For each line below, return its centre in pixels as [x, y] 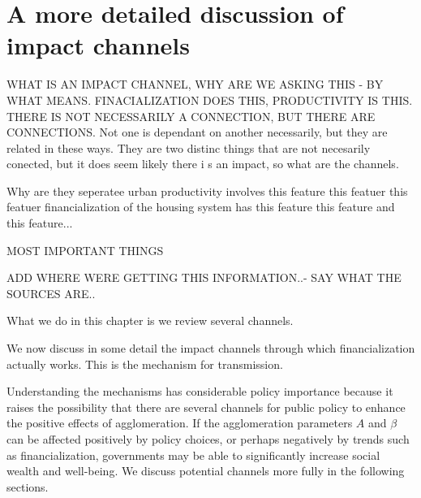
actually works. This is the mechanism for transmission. [145, 364]
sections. [28, 486]
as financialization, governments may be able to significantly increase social [193, 455]
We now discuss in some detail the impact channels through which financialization [211, 348]
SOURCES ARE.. [51, 293]
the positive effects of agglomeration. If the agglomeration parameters [180, 423]
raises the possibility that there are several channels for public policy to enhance [206, 407]
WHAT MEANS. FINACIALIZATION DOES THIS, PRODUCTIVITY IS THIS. [210, 100]
